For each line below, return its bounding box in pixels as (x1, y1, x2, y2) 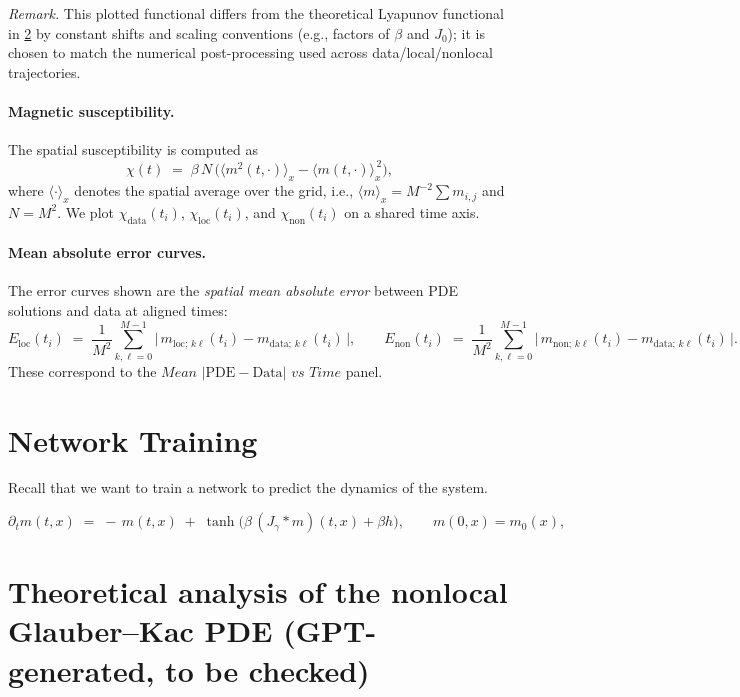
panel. (345, 360, 383, 381)
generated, (8, 649, 155, 690)
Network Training (8, 419, 258, 460)
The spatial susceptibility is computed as (8, 139, 259, 160)
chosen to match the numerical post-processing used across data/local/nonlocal (8, 42, 493, 63)
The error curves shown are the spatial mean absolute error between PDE (8, 280, 458, 301)
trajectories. (8, 61, 81, 82)
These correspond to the (8, 360, 157, 381)
